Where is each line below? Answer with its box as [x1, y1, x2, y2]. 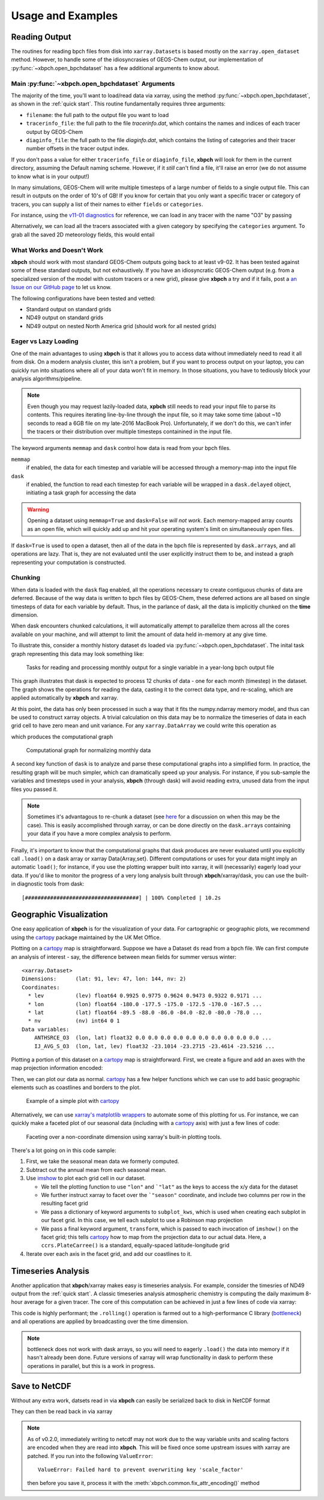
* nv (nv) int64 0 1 [28, 1018, 120, 1024]
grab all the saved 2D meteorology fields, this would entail [11, 231, 155, 238]
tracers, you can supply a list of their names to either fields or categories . [11, 200, 203, 208]
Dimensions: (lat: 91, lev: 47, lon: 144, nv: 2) [22, 976, 187, 982]
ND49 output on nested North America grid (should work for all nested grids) [26, 322, 217, 329]
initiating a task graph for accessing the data [26, 489, 136, 496]
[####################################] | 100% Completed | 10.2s [22, 894, 221, 901]
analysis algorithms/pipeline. [11, 375, 82, 382]
